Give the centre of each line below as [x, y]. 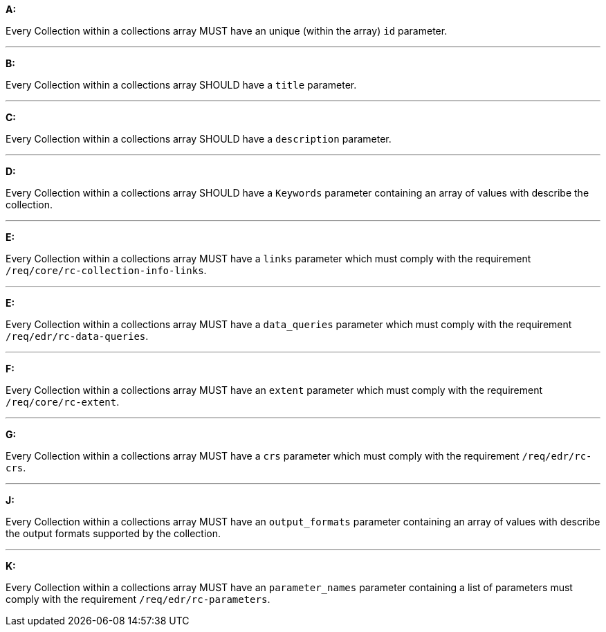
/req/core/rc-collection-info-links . [106, 270]
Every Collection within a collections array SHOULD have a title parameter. [181, 85]
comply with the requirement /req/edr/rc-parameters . [138, 599]
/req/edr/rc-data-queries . [77, 336]
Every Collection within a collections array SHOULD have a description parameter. [199, 139]
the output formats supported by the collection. [113, 533]
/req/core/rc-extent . [63, 402]
